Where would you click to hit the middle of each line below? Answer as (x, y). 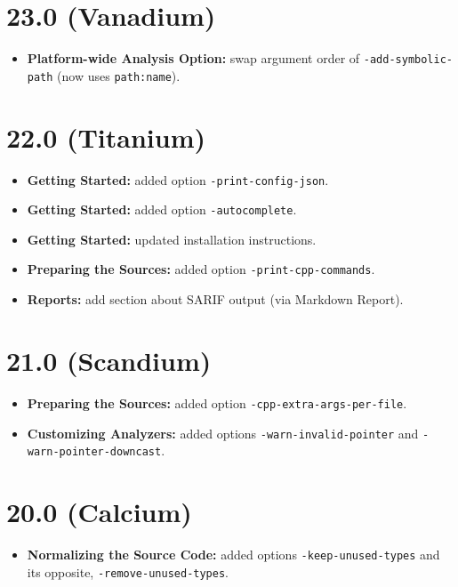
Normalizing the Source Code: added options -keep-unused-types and (233, 554)
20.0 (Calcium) (99, 511)
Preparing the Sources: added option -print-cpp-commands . (201, 269)
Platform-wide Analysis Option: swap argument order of (193, 58)
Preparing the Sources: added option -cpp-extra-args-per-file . (217, 402)
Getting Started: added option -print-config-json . (178, 179)
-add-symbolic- (408, 60)
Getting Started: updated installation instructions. (172, 239)
